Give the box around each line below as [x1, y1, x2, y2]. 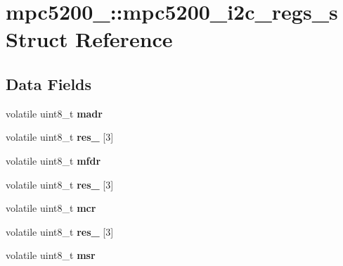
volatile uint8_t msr [6, 248, 96, 262]
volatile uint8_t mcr [6, 201, 96, 215]
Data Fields [6, 72, 92, 94]
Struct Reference [6, 25, 173, 53]
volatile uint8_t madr [6, 106, 103, 120]
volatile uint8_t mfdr [6, 153, 101, 167]
